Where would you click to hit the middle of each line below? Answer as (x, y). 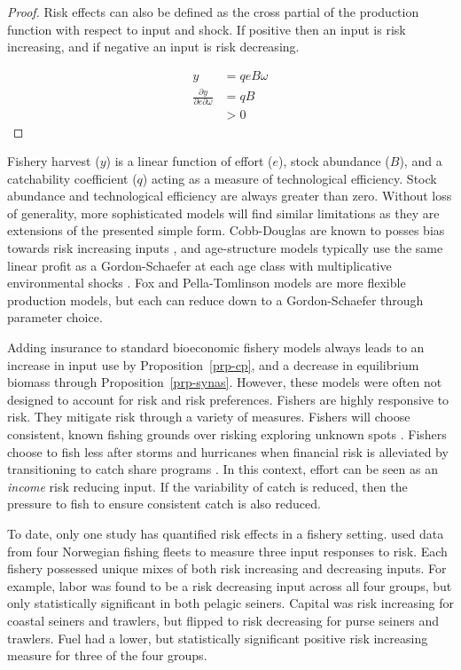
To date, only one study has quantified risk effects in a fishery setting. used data (226, 533)
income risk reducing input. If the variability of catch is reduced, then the (207, 486)
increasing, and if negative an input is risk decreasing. (153, 47)
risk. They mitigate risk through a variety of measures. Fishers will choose (209, 417)
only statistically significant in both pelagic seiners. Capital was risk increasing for (231, 603)
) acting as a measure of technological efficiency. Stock (289, 178)
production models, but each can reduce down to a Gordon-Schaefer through (215, 300)
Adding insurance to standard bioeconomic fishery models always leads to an (216, 347)
